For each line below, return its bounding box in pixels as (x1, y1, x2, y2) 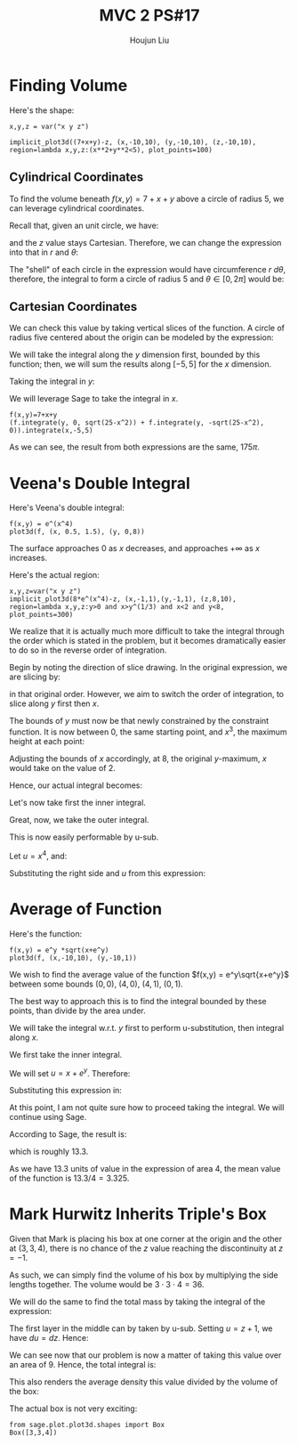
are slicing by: (9, 671, 60, 682)
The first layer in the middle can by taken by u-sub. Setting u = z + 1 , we (9, 1323, 273, 1334)
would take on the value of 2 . (9, 762, 116, 773)
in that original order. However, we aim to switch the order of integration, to (9, 689, 285, 700)
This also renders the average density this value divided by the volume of (9, 1376, 278, 1387)
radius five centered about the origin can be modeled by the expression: (9, 332, 274, 343)
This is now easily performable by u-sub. (9, 832, 159, 842)
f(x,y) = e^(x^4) (9, 520, 74, 529)
